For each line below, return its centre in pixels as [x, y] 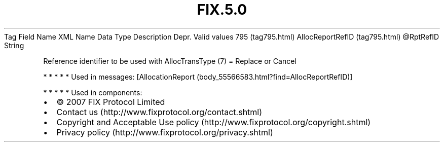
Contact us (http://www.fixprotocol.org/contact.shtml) [159, 112]
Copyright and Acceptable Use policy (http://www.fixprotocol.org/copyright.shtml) [214, 122]
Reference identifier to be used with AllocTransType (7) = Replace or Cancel [170, 61]
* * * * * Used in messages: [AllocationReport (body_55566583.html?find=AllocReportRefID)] [198, 77]
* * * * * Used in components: [93, 92]
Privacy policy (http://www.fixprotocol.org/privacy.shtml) [165, 132]
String [14, 45]
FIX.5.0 [222, 10]
